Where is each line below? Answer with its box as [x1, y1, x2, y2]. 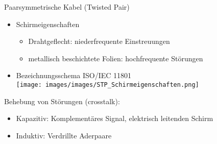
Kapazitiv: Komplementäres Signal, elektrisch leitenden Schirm [16, 113, 213, 124]
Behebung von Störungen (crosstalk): [4, 95, 120, 106]
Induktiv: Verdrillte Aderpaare [16, 130, 112, 140]
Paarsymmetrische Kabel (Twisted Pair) [4, 2, 130, 12]
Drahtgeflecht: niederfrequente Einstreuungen [28, 36, 170, 46]
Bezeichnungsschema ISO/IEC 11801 [16, 70, 132, 81]
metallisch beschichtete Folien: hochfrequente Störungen [28, 53, 203, 63]
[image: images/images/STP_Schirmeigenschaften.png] [16, 81, 199, 88]
